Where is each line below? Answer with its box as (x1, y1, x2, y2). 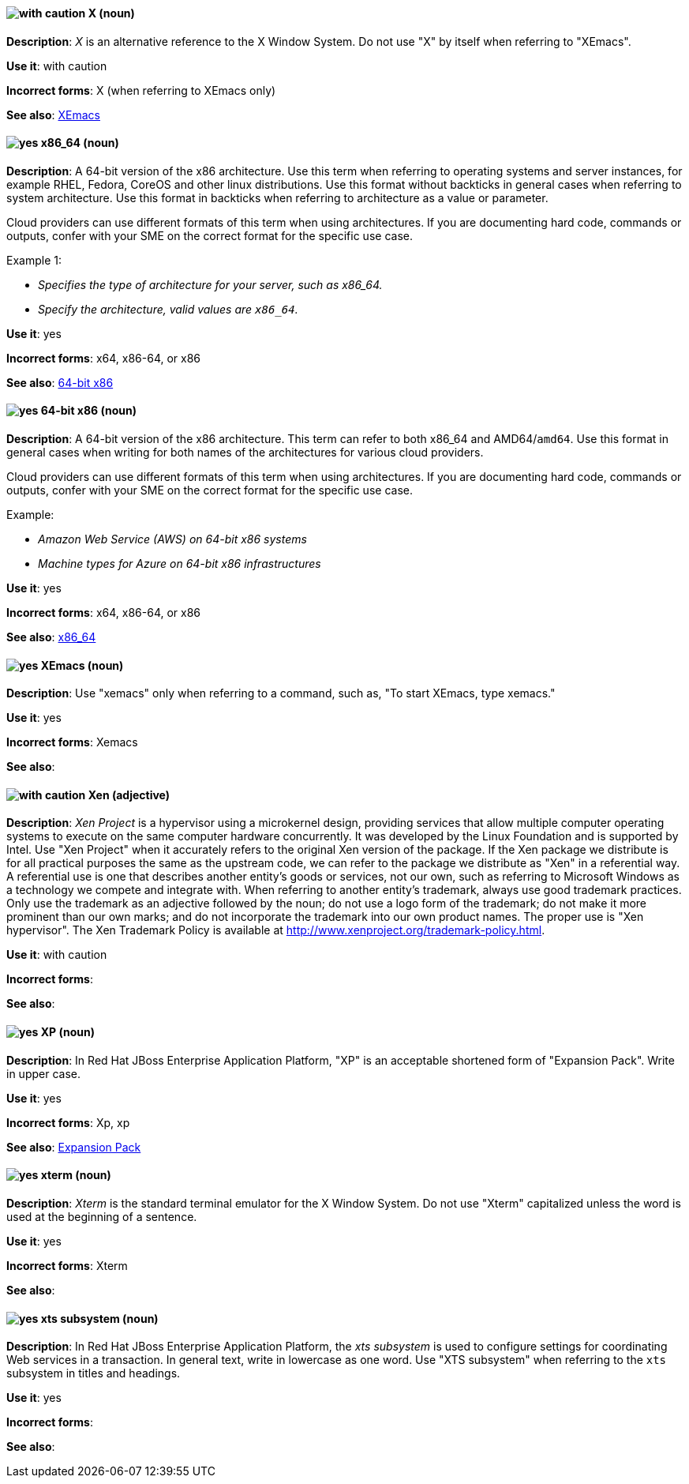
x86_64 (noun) (40, 136, 119, 150)
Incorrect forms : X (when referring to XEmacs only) (6, 83, 276, 97)
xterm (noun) (40, 1168, 111, 1182)
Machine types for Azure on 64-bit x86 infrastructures (38, 557, 321, 571)
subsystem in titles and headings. (6, 1366, 181, 1381)
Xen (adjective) (88, 787, 170, 802)
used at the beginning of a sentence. (6, 1209, 197, 1223)
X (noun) (88, 6, 135, 20)
